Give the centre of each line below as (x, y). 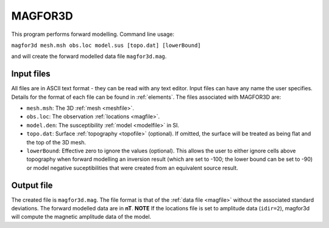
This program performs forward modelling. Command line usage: (93, 34)
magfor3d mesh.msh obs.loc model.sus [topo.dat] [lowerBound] (106, 45)
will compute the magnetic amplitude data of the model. (81, 217)
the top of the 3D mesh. (56, 142)
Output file (32, 185)
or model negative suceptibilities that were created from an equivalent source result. (133, 168)
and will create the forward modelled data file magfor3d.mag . (89, 56)
